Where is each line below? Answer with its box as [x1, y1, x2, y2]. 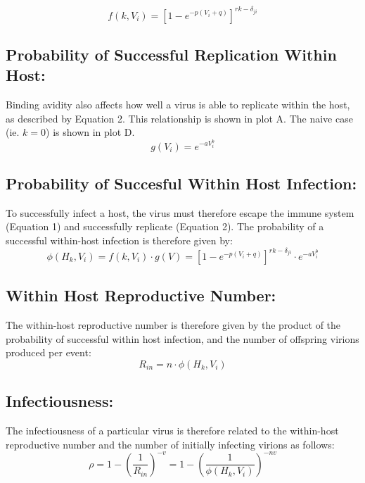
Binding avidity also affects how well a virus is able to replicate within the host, [6, 97, 350, 112]
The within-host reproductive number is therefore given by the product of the [6, 318, 341, 332]
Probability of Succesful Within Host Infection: [6, 172, 357, 194]
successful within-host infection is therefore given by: [6, 232, 233, 247]
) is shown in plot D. [46, 125, 135, 139]
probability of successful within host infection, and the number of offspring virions [6, 331, 359, 346]
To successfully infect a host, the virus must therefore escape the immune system [6, 205, 354, 220]
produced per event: [6, 345, 91, 360]
